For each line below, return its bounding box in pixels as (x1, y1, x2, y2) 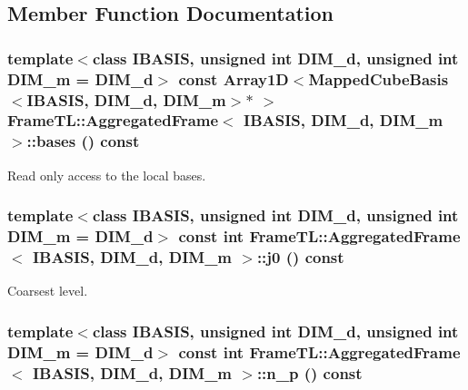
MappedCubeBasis (308, 67, 449, 90)
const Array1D (178, 67, 289, 90)
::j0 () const (256, 246, 344, 268)
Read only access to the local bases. (7, 165, 206, 184)
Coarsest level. (7, 281, 88, 300)
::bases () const (26, 130, 140, 152)
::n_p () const (256, 361, 363, 384)
